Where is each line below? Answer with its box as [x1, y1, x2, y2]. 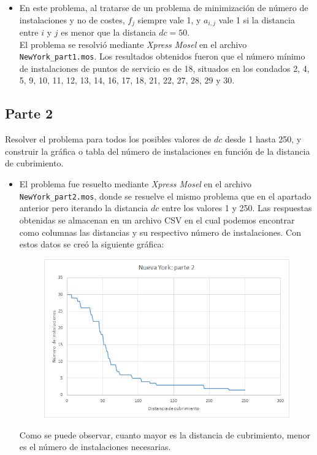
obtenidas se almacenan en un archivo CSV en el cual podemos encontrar [19, 213, 295, 226]
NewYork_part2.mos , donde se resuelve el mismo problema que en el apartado [19, 189, 311, 202]
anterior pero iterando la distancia [19, 201, 148, 214]
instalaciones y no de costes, [19, 13, 125, 26]
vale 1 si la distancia [218, 13, 295, 26]
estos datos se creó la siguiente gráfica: [19, 238, 164, 251]
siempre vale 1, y [137, 13, 201, 26]
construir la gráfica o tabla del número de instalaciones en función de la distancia [5, 144, 310, 157]
